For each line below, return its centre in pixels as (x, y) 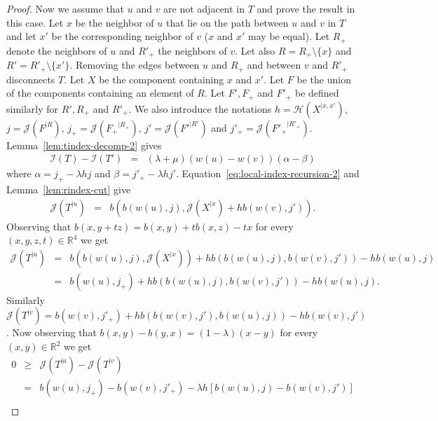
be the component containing (162, 79)
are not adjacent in (204, 8)
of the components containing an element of (100, 93)
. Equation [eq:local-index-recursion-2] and (268, 173)
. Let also (255, 50)
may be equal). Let (289, 36)
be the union (324, 79)
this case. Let (35, 22)
